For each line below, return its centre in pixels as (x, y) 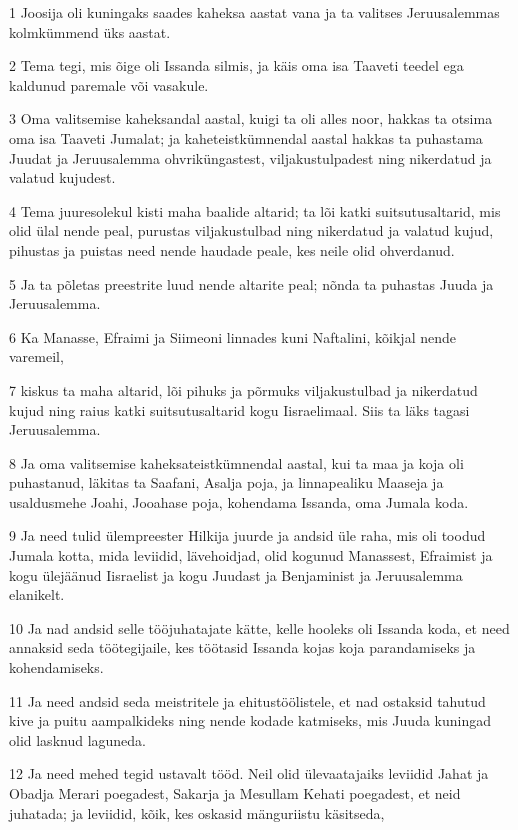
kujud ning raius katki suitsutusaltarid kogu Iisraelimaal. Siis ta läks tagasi (239, 409)
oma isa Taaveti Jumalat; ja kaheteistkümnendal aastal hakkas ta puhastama (246, 137)
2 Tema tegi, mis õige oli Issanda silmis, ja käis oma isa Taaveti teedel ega (236, 65)
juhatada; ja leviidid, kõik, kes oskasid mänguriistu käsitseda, (197, 812)
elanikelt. (37, 594)
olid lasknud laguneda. (78, 739)
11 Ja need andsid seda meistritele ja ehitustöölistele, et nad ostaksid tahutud (247, 700)
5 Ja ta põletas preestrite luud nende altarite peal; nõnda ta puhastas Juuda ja (251, 283)
